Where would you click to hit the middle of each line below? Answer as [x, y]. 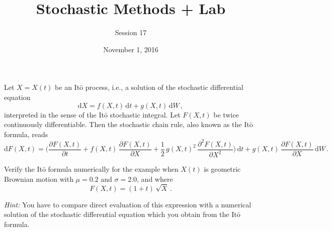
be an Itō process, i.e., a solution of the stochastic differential [149, 87]
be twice [226, 114]
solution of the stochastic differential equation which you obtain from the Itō [122, 214]
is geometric [222, 169]
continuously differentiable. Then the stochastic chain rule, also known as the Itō [129, 124]
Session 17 [131, 32]
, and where [155, 179]
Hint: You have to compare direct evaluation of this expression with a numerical [128, 204]
